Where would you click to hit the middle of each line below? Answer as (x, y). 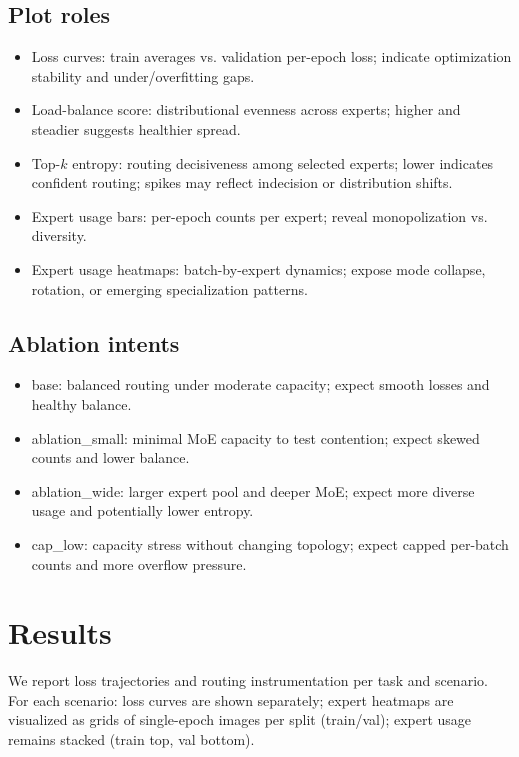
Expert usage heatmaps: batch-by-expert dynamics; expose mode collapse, (258, 268)
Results (60, 632)
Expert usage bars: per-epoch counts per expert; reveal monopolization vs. (259, 215)
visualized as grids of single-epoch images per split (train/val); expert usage (240, 719)
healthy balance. (81, 403)
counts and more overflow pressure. (139, 563)
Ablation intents (94, 342)
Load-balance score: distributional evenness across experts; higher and (246, 109)
